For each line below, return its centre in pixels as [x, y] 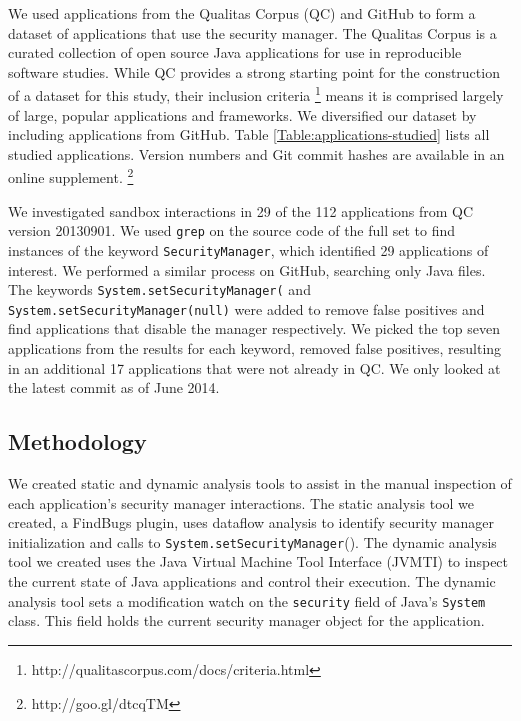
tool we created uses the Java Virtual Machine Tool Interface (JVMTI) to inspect [258, 561]
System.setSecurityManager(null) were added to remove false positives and [246, 308]
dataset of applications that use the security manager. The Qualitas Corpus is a [252, 32]
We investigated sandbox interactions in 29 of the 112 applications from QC [241, 210]
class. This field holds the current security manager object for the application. [246, 620]
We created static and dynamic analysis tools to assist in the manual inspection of [260, 483]
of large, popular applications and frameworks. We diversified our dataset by [242, 114]
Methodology [77, 441]
